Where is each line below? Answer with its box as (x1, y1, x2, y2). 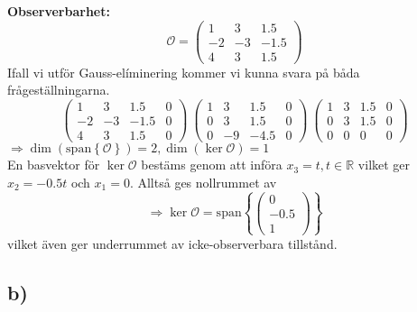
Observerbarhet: (7, 2, 110, 20)
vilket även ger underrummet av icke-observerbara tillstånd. (7, 234, 338, 252)
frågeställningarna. (7, 80, 110, 99)
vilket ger (357, 155, 411, 174)
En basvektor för (7, 155, 100, 174)
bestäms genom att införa (141, 155, 283, 174)
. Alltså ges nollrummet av (129, 172, 277, 191)
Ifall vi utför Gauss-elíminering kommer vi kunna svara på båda (7, 62, 360, 81)
